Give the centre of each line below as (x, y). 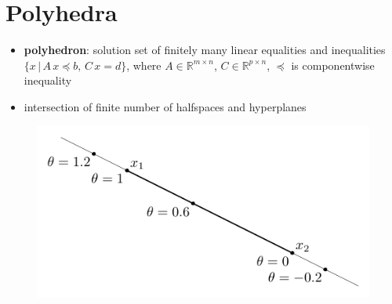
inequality (48, 80)
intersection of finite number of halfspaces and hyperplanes (165, 106)
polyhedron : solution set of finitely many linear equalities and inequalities (205, 50)
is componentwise (333, 65)
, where (144, 65)
